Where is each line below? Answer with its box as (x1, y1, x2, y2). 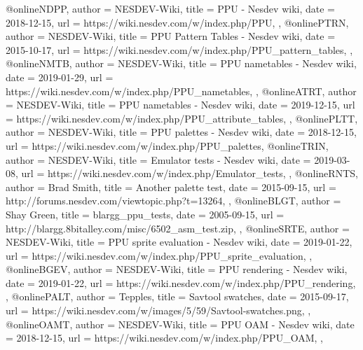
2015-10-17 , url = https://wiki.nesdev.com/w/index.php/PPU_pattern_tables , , (6, 42, 353, 57)
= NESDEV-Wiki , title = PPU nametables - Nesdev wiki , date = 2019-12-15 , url (6, 97, 355, 112)
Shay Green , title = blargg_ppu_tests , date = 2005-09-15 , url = (6, 206, 285, 221)
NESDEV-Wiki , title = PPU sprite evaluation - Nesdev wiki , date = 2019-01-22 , (6, 234, 352, 249)
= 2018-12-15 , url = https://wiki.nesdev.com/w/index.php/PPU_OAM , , (6, 330, 323, 345)
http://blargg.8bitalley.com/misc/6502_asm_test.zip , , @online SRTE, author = (6, 220, 350, 235)
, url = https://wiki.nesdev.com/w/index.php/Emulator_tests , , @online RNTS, (15, 166, 358, 181)
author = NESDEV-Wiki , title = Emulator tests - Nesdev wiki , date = (6, 152, 311, 167)
